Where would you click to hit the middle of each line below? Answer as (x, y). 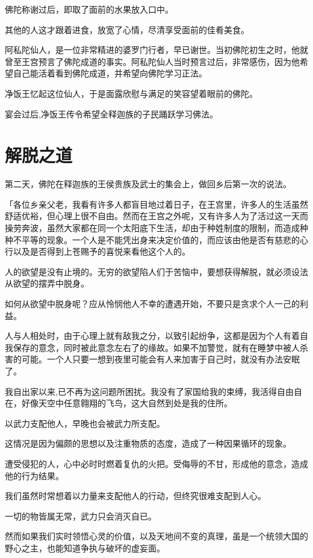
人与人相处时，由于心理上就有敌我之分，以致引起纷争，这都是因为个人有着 (152, 336)
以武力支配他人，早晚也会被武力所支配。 (85, 423)
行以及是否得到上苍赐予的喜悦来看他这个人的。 (98, 251)
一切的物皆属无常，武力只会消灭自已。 (81, 516)
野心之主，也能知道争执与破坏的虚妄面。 (85, 547)
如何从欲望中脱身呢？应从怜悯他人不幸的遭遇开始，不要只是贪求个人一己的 (152, 304)
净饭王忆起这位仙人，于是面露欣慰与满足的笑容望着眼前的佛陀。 (131, 93)
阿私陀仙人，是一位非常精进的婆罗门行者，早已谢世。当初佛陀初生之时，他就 (156, 50)
